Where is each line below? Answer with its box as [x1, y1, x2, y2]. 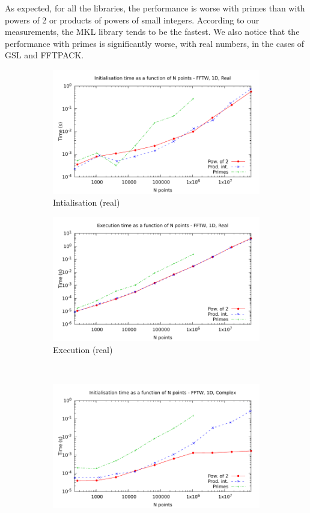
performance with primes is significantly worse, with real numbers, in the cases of [5, 37, 305, 49]
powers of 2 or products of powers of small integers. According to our [5, 13, 260, 26]
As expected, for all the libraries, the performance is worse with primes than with [5, 2, 305, 14]
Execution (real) [53, 343, 113, 355]
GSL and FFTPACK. [5, 49, 84, 61]
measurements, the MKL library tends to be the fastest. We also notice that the [5, 25, 300, 38]
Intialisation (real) [53, 195, 120, 208]
